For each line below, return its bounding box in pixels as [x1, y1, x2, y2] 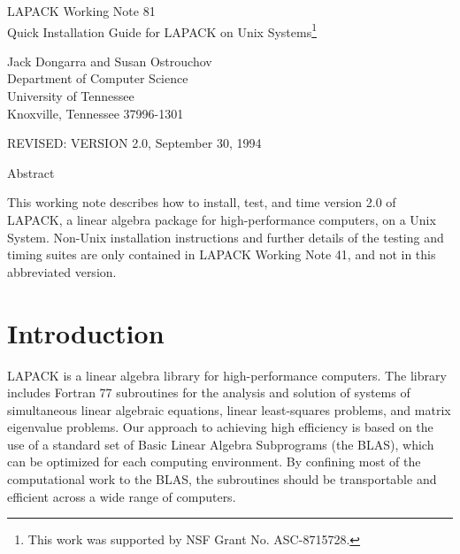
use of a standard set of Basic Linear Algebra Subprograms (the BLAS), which [7, 435, 434, 453]
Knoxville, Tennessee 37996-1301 [7, 104, 184, 122]
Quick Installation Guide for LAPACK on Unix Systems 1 [7, 19, 318, 41]
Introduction [7, 314, 165, 350]
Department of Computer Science [7, 69, 188, 88]
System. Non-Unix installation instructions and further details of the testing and [7, 227, 444, 246]
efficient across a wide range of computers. [7, 487, 236, 505]
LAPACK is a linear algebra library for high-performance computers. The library [7, 365, 447, 384]
